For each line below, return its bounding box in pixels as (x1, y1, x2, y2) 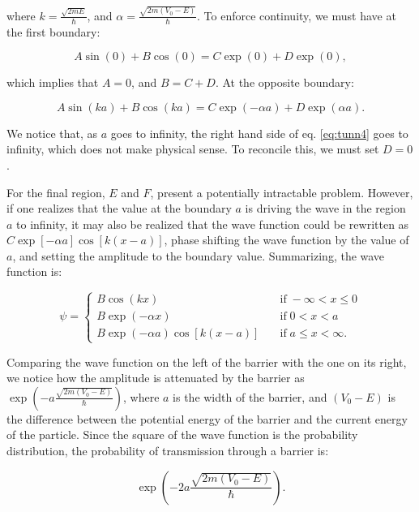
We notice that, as (6, 124, 98, 141)
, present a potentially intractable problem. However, (150, 183, 413, 200)
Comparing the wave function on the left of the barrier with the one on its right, (6, 353, 407, 370)
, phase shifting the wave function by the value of (164, 231, 409, 248)
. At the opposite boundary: (215, 74, 354, 91)
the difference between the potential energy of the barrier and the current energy (6, 410, 408, 427)
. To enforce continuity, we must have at (197, 6, 396, 24)
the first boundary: (6, 23, 100, 40)
